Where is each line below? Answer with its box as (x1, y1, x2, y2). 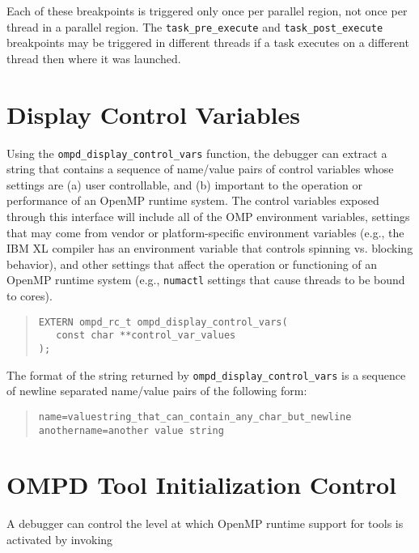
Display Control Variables (6, 97, 300, 130)
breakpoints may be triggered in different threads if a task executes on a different (6, 34, 409, 51)
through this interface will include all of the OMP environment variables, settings (6, 208, 410, 224)
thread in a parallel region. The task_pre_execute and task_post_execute (6, 18, 383, 35)
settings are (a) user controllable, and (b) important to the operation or (6, 176, 362, 193)
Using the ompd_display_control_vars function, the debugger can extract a (6, 144, 387, 161)
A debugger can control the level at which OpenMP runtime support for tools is (6, 515, 404, 532)
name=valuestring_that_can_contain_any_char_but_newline (38, 410, 352, 423)
